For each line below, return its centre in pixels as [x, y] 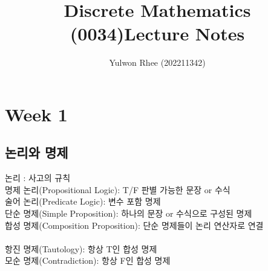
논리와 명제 [37, 152]
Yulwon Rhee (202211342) [157, 62]
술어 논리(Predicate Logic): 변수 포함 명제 [83, 201]
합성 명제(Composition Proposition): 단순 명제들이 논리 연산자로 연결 [134, 225]
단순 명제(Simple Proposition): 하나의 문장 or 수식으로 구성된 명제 [129, 213]
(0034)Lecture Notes [157, 33]
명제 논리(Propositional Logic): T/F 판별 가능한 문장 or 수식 [118, 189]
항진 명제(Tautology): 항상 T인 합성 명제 [81, 248]
